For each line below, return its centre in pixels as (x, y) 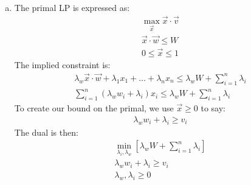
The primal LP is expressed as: (72, 7)
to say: (213, 108)
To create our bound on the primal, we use (94, 108)
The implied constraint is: (62, 65)
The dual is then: (46, 132)
